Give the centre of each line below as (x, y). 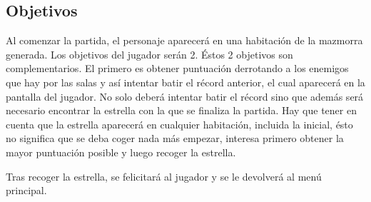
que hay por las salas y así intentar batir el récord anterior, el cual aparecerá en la (185, 82)
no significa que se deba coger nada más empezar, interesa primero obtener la (175, 138)
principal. (26, 190)
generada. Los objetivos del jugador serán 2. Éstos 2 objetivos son (149, 54)
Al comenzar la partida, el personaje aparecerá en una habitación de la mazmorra (184, 40)
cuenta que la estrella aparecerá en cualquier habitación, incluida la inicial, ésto (179, 124)
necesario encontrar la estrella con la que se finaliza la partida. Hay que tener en (181, 110)
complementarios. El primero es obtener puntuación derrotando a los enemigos (177, 68)
